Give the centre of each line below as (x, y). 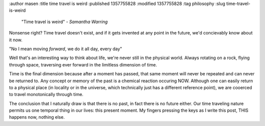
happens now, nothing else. (37, 117)
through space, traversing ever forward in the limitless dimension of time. (83, 64)
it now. (16, 40)
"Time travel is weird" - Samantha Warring (65, 22)
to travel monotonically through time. (46, 94)
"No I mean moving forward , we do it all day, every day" (66, 49)
